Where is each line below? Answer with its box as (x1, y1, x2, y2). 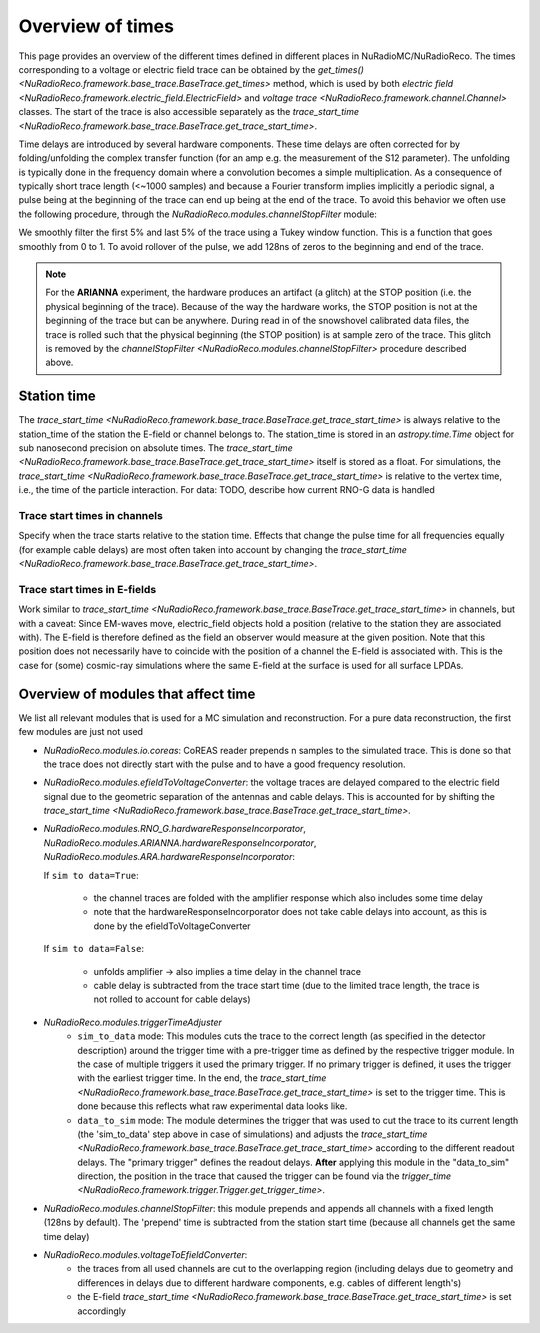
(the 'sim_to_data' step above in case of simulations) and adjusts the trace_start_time (77, 1128, 428, 1140)
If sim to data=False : (43, 943, 145, 955)
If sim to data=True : (43, 869, 139, 881)
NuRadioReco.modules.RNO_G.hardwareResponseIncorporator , (43, 823, 307, 835)
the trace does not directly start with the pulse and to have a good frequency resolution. (43, 758, 406, 770)
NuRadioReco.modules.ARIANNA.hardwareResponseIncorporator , (43, 836, 317, 849)
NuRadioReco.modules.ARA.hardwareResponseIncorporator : (43, 851, 295, 863)
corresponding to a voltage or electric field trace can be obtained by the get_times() (18, 63, 365, 75)
